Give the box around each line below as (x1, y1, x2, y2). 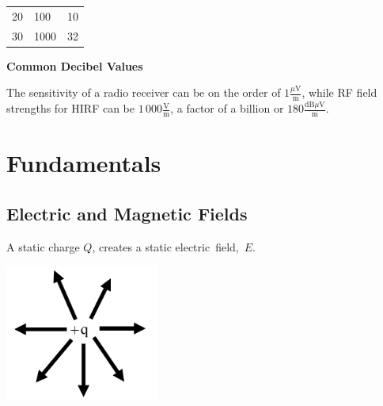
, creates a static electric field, (92, 238, 239, 255)
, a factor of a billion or (170, 100, 284, 117)
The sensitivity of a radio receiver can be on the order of (6, 84, 281, 101)
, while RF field (301, 84, 377, 101)
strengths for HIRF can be (6, 100, 135, 117)
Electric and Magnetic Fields (6, 201, 248, 225)
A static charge (6, 238, 80, 255)
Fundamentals (6, 147, 161, 179)
